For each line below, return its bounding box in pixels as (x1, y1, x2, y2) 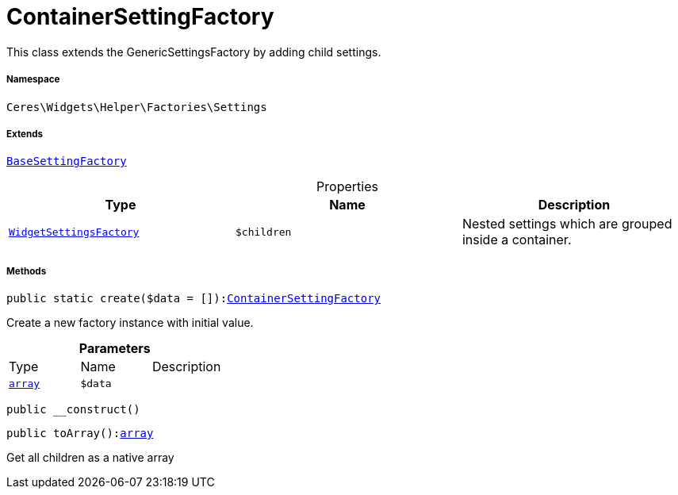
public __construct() (6, 403, 140, 416)
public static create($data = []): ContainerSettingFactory (6, 292, 381, 305)
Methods (6, 265, 47, 277)
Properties (316, 178, 378, 195)
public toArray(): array (6, 427, 154, 440)
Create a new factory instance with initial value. (6, 316, 254, 330)
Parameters (79, 340, 151, 357)
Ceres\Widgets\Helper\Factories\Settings (6, 100, 267, 113)
